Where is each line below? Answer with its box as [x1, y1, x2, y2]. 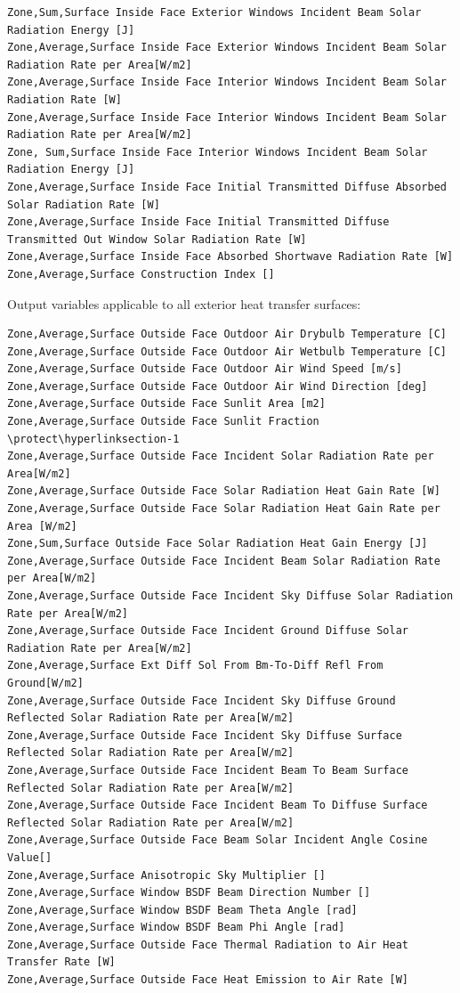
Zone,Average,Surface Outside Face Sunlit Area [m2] [7, 397, 326, 411]
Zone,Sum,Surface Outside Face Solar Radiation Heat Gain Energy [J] [7, 537, 428, 550]
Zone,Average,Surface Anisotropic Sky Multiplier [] [7, 868, 326, 882]
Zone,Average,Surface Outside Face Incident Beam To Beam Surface [7, 763, 409, 777]
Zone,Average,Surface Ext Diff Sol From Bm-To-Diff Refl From [7, 659, 383, 672]
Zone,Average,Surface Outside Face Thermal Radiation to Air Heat [7, 938, 409, 951]
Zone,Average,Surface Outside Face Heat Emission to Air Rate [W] [7, 973, 409, 987]
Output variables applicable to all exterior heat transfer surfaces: [7, 294, 361, 313]
